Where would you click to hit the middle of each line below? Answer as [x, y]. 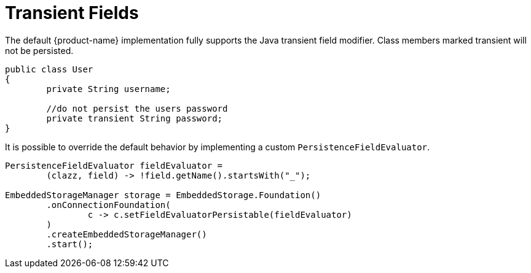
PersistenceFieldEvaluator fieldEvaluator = [114, 165]
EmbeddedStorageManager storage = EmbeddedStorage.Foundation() [163, 195]
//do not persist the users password [137, 108]
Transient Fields [72, 13]
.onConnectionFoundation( [108, 205]
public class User [49, 69]
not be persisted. [39, 50]
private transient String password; [135, 118]
